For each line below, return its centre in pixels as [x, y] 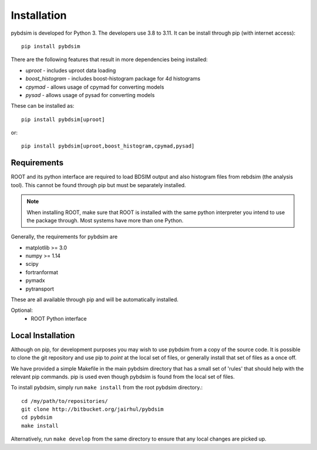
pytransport [40, 289]
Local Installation [43, 335]
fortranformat [42, 272]
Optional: [22, 310]
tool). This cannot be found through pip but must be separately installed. [98, 185]
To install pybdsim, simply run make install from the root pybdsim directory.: [107, 388]
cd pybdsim [37, 417]
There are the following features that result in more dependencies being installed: [109, 59]
